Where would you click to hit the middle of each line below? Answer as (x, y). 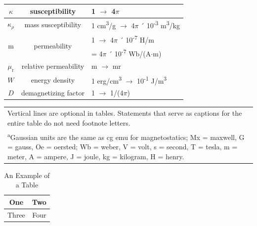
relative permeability (53, 66)
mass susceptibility (53, 24)
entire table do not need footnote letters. (69, 122)
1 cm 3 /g (104, 24)
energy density (53, 79)
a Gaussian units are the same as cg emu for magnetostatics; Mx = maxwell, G (126, 136)
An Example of (27, 175)
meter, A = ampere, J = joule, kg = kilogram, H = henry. (96, 156)
